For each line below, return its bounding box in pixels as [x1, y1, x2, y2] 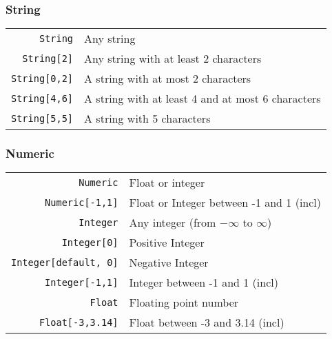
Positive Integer [129, 234, 205, 251]
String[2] [22, 52, 74, 64]
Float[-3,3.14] [39, 316, 118, 328]
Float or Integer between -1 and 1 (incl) [129, 194, 322, 211]
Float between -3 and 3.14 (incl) [129, 314, 284, 331]
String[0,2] [11, 72, 74, 84]
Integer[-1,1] [45, 276, 118, 288]
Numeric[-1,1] [45, 196, 118, 208]
